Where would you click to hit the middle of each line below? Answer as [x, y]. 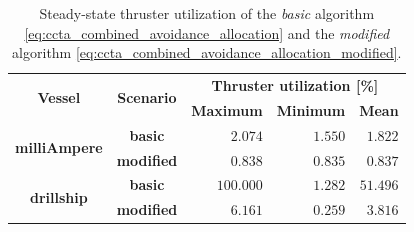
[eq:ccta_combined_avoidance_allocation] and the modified [207, 32]
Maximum [227, 109]
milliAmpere [59, 147]
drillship [58, 196]
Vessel [59, 97]
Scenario [147, 97]
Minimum [311, 109]
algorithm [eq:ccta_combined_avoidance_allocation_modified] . [207, 52]
